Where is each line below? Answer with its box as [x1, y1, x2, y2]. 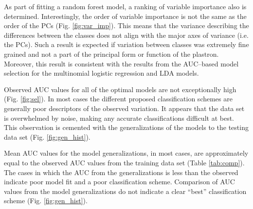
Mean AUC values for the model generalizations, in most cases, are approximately [4, 148, 249, 158]
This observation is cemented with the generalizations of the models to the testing [4, 122, 249, 132]
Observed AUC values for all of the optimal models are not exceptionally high [4, 84, 236, 94]
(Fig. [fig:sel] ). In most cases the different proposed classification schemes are [4, 94, 233, 104]
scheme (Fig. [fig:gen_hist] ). [4, 195, 88, 206]
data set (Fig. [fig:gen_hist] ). [4, 131, 90, 142]
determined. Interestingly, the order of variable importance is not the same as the [4, 11, 247, 21]
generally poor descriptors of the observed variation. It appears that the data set [4, 103, 245, 113]
